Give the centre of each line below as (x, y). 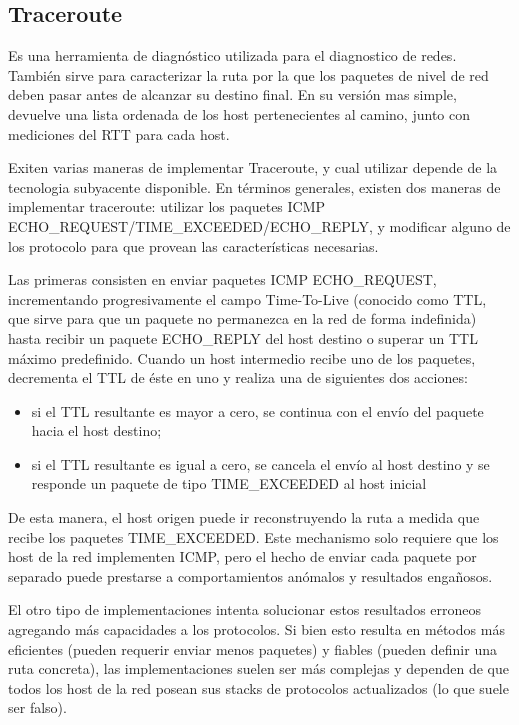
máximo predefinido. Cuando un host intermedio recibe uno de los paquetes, (242, 357)
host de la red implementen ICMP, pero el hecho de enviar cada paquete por (242, 556)
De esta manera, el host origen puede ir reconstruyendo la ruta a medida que (244, 517)
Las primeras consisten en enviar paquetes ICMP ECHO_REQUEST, (222, 279)
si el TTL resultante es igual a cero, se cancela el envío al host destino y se (260, 463)
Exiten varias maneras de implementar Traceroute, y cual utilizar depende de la (253, 167)
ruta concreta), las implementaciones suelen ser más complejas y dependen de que (259, 668)
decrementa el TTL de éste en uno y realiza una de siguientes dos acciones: (238, 377)
